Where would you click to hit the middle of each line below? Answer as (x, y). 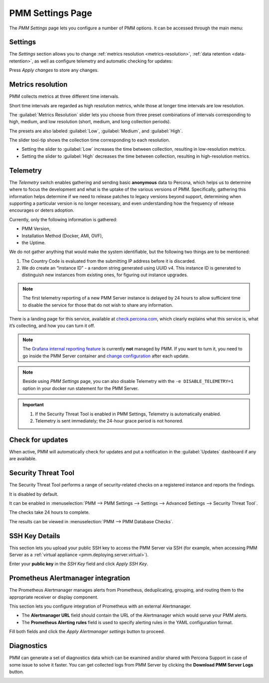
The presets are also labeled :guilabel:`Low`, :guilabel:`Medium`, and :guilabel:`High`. (96, 131)
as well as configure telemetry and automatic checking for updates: (103, 61)
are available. (23, 459)
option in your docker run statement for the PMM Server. (81, 388)
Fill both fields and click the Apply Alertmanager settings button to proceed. (87, 632)
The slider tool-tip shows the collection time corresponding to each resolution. (90, 140)
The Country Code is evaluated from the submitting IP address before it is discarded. (109, 261)
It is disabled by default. (34, 494)
